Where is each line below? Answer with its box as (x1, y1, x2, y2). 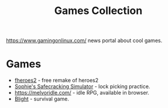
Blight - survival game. (14, 95, 69, 103)
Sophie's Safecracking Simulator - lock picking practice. (14, 83, 150, 90)
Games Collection (54, 4, 143, 18)
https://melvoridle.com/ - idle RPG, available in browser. (14, 89, 149, 96)
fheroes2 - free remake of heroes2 (14, 77, 99, 84)
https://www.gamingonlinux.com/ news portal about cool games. (6, 37, 163, 44)
